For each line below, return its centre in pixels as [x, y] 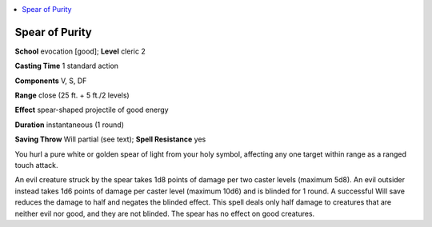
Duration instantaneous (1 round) [69, 125]
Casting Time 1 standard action [67, 66]
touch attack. [36, 165]
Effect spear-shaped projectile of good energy [92, 110]
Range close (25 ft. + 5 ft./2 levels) [72, 95]
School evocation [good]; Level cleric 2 [80, 51]
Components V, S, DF [51, 81]
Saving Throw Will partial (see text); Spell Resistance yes [110, 139]
